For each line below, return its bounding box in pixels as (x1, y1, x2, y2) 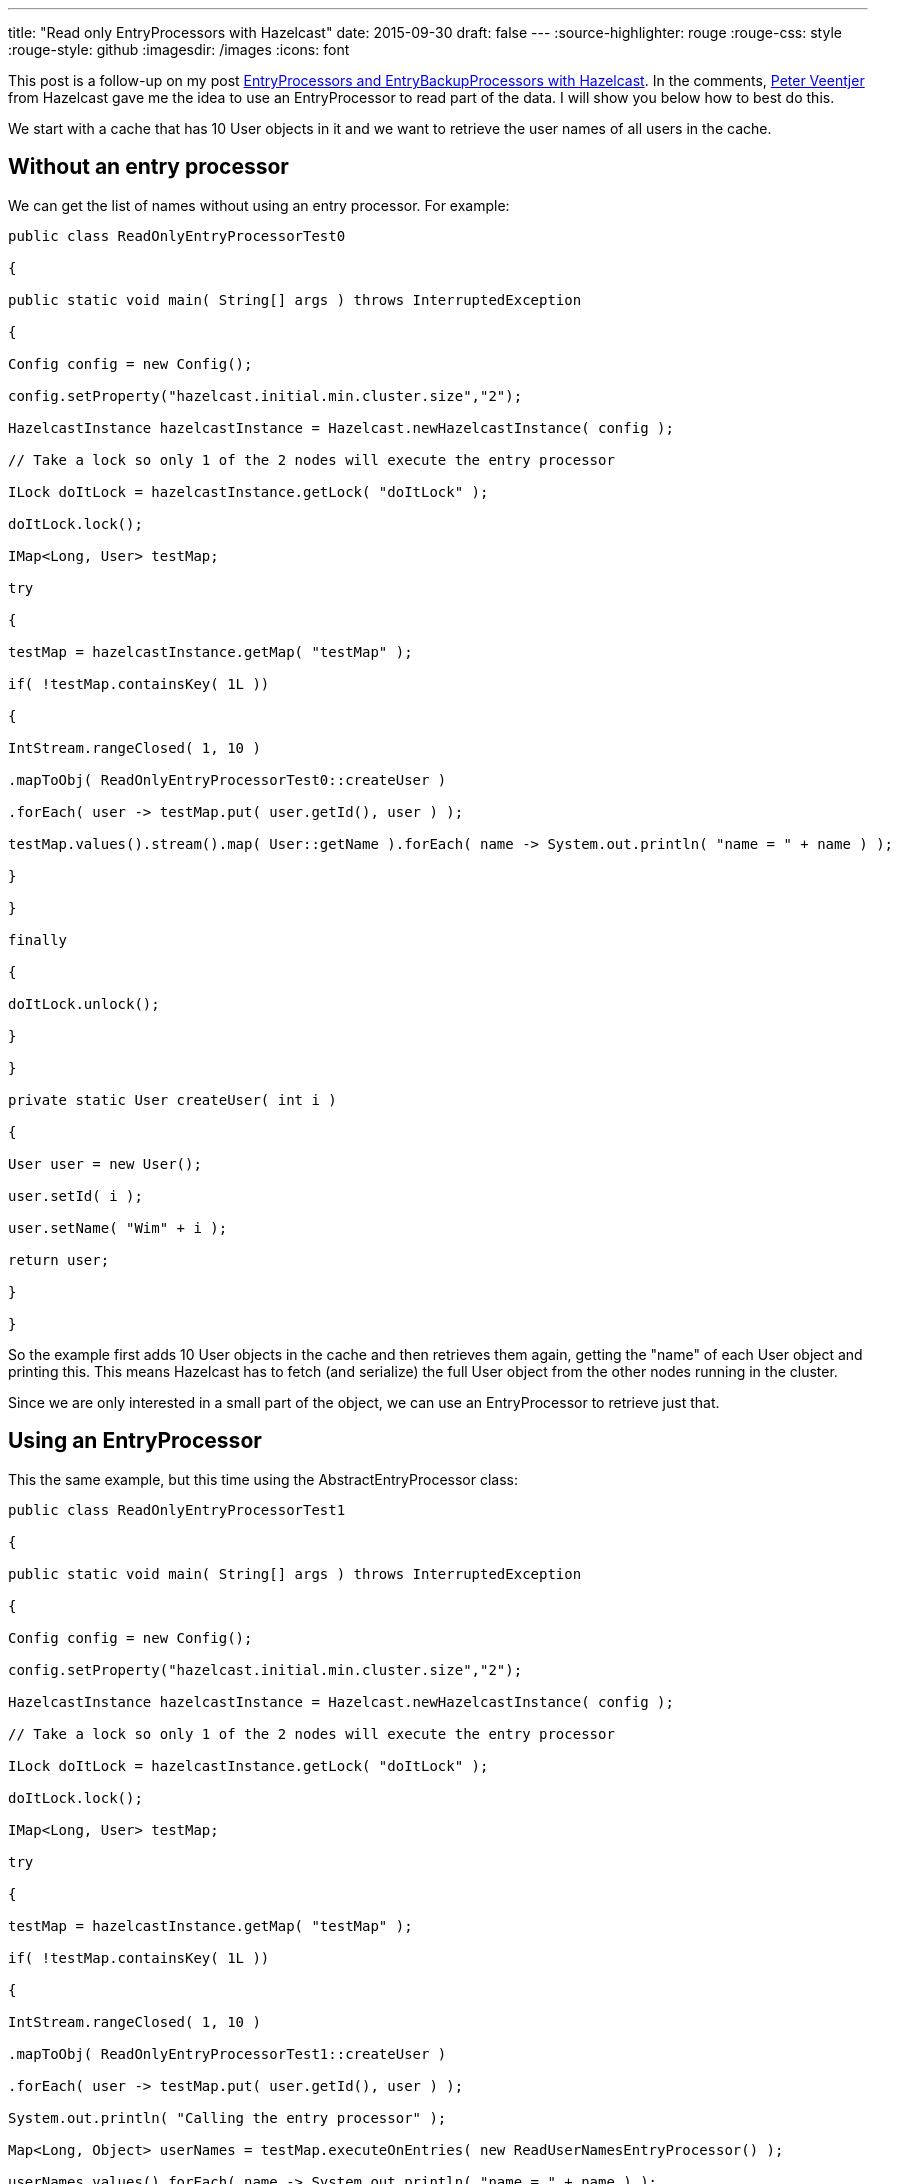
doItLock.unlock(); (8, 995, 160, 1012)
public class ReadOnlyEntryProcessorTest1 (8, 1501, 346, 1518)
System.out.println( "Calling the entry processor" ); (8, 2109, 447, 2126)
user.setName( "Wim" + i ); (8, 1219, 228, 1236)
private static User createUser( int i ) (8, 1091, 337, 1108)
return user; (8, 1251, 110, 1268)
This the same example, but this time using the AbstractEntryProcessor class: (8, 1470, 518, 1488)
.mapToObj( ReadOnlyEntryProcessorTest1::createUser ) (8, 2045, 447, 2062)
